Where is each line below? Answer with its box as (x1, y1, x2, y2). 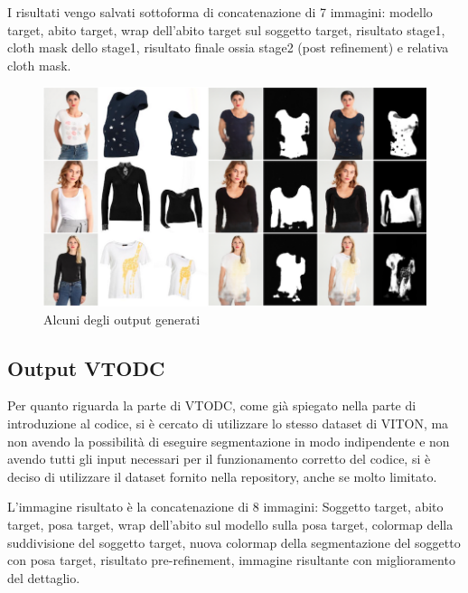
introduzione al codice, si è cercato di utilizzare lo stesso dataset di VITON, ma (7, 413, 449, 432)
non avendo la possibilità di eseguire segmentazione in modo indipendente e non (7, 431, 450, 450)
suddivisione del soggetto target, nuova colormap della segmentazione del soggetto (7, 532, 461, 551)
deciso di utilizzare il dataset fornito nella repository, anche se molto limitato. (7, 466, 437, 485)
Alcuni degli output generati (43, 309, 201, 328)
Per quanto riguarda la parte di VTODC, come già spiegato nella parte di (7, 396, 417, 415)
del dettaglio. (7, 568, 80, 587)
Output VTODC (7, 353, 165, 381)
